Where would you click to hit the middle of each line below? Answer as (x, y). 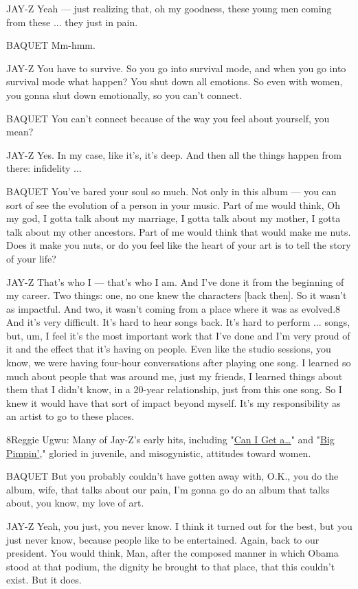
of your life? (31, 258)
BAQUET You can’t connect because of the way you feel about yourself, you (168, 118)
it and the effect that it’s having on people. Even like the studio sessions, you (169, 349)
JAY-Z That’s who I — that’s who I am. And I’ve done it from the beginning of (175, 281)
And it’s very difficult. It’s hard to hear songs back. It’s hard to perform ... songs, (178, 322)
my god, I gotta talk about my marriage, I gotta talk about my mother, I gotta (174, 218)
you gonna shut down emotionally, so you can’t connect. (124, 95)
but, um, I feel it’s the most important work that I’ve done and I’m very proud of (178, 335)
